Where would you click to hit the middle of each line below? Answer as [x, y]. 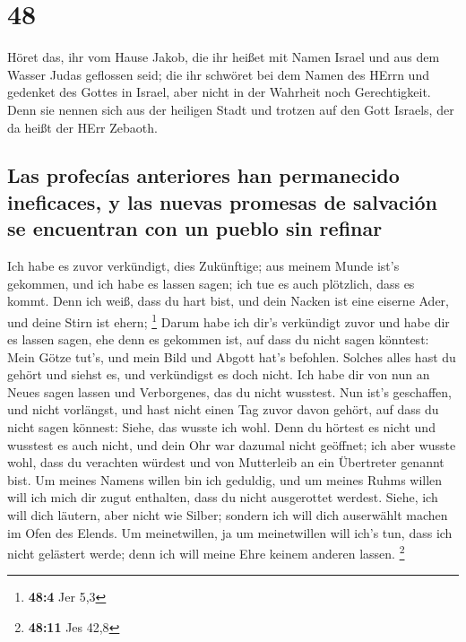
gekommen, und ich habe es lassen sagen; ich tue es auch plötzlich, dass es [211, 283]
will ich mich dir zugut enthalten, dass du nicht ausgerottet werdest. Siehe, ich [223, 497]
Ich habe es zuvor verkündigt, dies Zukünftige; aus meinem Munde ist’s [203, 266]
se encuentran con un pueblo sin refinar [195, 228]
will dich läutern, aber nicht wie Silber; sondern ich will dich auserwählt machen [228, 515]
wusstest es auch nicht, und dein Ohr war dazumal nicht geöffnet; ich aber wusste [232, 444]
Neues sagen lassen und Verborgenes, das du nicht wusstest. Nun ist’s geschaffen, [230, 391]
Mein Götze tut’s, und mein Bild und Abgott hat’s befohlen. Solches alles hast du [232, 356]
